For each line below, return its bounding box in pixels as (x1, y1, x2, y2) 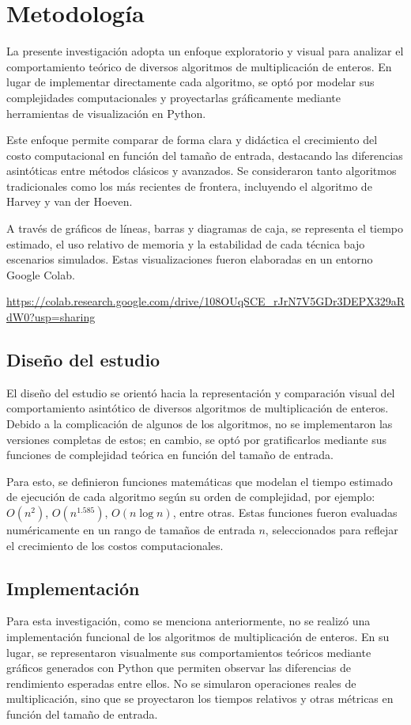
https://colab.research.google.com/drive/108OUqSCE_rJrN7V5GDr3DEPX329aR (6, 293, 405, 309)
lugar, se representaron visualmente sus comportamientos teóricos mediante (6, 643, 371, 660)
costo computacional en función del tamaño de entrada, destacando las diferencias (6, 146, 403, 163)
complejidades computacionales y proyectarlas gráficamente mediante (6, 89, 341, 105)
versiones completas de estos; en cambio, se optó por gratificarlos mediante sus (6, 431, 387, 447)
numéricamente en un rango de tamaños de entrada (6, 521, 255, 537)
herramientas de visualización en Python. (6, 104, 206, 121)
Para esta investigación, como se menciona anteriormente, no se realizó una (6, 613, 371, 629)
